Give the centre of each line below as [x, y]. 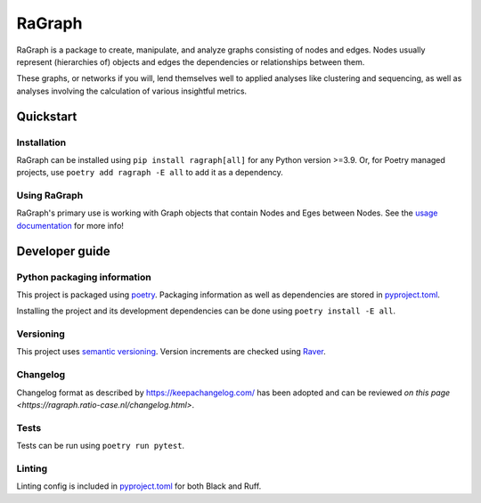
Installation [41, 142]
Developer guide [63, 251]
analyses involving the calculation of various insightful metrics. [132, 91]
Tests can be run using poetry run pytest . [101, 446]
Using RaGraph [50, 196]
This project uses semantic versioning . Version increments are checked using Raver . [171, 352]
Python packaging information [84, 277]
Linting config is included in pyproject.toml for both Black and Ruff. [139, 486]
